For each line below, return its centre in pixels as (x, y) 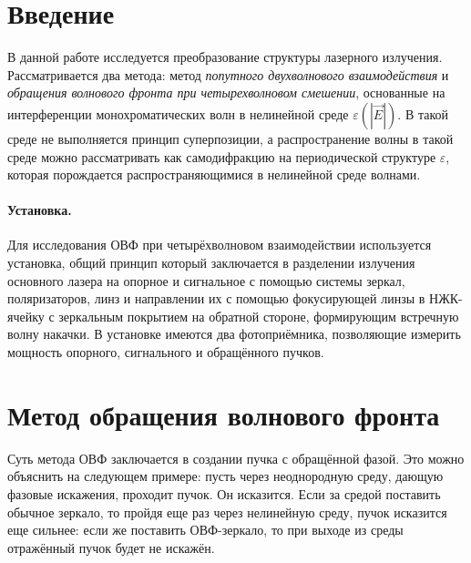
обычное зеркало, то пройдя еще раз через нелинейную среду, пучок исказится (227, 512)
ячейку (26, 316)
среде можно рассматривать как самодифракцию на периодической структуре (222, 156)
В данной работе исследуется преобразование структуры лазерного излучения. (225, 57)
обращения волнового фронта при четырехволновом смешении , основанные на (226, 92)
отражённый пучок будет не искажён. (111, 547)
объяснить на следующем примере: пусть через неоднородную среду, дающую (225, 476)
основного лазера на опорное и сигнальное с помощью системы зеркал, (206, 280)
